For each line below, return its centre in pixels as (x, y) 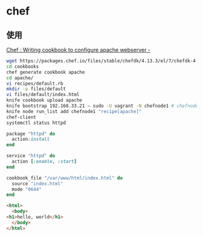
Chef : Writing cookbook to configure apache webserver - (79, 50)
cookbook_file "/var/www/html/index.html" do (64, 178)
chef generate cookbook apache (46, 72)
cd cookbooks (23, 67)
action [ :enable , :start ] (44, 161)
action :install (31, 139)
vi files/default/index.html (43, 95)
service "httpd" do (31, 156)
